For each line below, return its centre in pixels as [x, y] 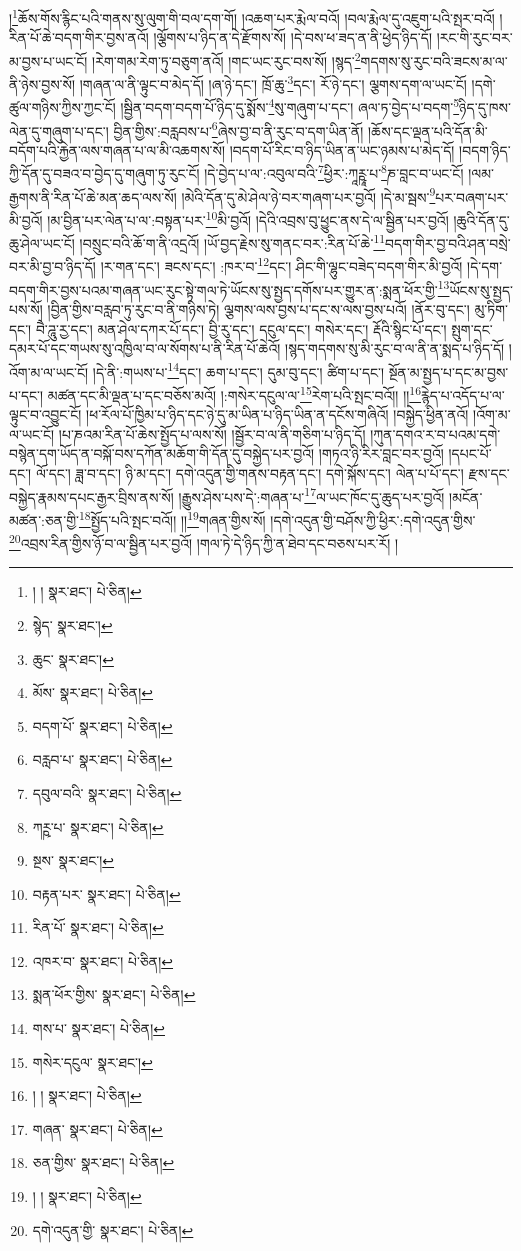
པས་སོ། [26, 308]
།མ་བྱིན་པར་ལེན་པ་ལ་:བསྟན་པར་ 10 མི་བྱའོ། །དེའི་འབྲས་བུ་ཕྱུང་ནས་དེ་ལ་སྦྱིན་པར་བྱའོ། [248, 218]
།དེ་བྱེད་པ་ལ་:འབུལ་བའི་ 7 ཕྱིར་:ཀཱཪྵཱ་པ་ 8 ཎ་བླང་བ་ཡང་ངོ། [334, 172]
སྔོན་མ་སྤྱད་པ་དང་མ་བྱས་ [448, 371]
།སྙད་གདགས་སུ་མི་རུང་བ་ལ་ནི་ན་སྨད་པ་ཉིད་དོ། [395, 348]
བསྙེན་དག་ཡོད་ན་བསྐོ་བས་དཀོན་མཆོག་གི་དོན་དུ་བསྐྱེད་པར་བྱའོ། [162, 453]
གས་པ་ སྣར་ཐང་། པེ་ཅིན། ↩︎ [98, 1028]
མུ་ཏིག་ [491, 308]
